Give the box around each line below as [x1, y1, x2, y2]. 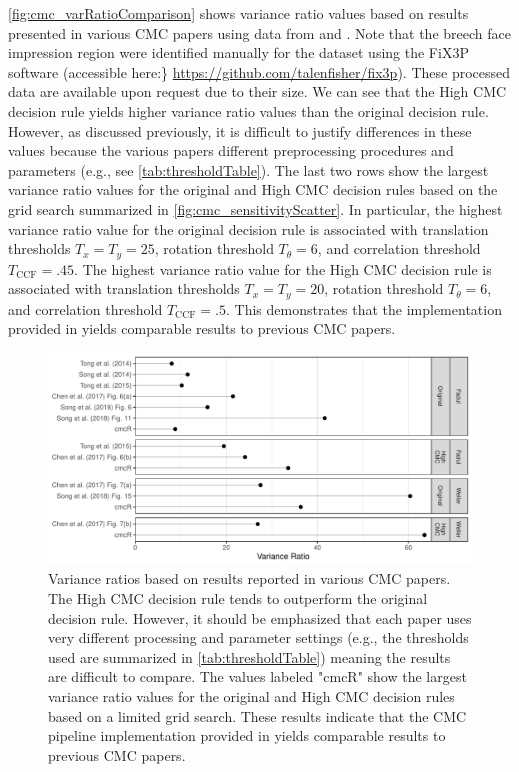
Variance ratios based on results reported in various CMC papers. [48, 568, 451, 589]
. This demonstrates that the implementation [225, 298, 502, 319]
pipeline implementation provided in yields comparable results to [48, 725, 446, 746]
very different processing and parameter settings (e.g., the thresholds [48, 627, 469, 648]
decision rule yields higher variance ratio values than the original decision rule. [8, 100, 489, 121]
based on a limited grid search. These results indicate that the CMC [48, 705, 467, 726]
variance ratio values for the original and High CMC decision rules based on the [8, 179, 498, 200]
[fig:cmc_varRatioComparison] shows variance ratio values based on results [8, 3, 469, 23]
